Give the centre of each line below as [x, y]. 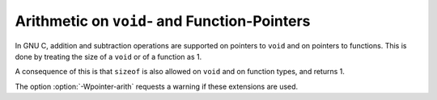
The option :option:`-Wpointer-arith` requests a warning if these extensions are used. [157, 86]
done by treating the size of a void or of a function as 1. [108, 56]
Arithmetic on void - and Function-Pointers [163, 21]
